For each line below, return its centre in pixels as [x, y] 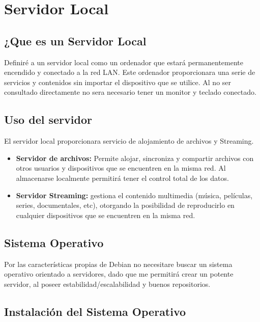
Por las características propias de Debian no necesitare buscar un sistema [118, 264]
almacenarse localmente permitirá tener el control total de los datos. [122, 178]
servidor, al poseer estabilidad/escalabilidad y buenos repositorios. [107, 284]
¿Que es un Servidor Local [75, 41]
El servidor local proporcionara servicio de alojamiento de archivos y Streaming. [129, 141]
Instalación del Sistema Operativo [95, 311]
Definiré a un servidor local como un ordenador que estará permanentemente [124, 62]
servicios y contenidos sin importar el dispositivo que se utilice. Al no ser [118, 82]
